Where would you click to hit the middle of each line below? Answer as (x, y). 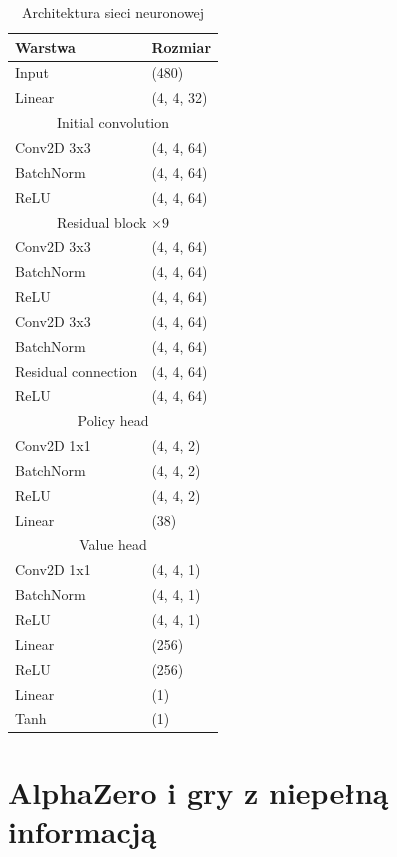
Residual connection (76, 370)
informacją (82, 830)
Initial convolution (113, 122)
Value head (113, 544)
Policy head (113, 420)
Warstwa (45, 46)
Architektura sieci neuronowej (113, 12)
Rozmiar (181, 46)
